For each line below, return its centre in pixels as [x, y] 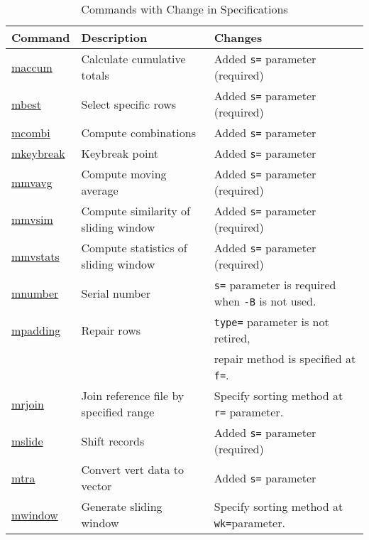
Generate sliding [122, 506]
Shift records [113, 441]
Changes [238, 37]
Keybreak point [120, 153]
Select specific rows [129, 104]
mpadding [36, 330]
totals [95, 75]
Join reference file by [133, 395]
